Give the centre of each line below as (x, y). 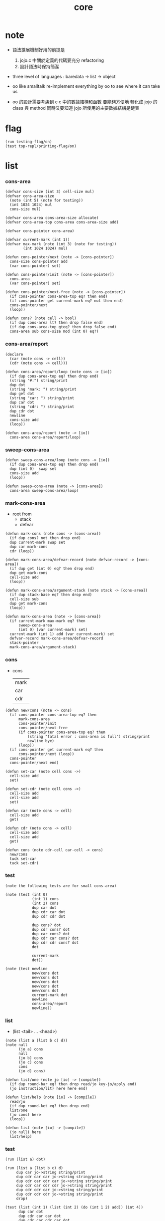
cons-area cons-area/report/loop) (45, 437)
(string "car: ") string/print (42, 398)
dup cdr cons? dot (51, 929)
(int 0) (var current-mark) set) (53, 630)
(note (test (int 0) (27, 894)
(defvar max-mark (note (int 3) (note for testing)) (61, 244)
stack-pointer (24, 643)
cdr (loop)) (22, 551)
